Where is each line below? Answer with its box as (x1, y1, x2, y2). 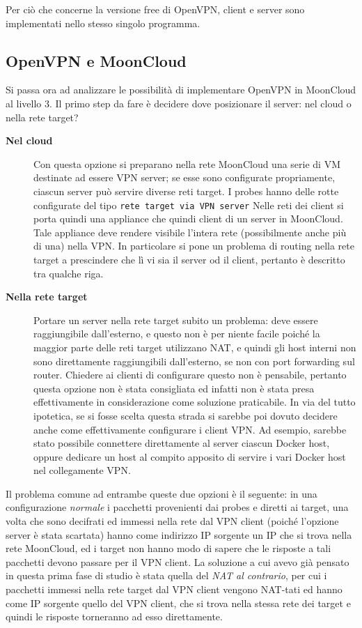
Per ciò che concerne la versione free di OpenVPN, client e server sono (6, 2, 305, 16)
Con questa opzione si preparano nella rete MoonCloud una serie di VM (33, 156, 341, 171)
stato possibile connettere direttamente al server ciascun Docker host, (33, 436, 330, 450)
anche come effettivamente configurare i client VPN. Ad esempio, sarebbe (33, 422, 347, 436)
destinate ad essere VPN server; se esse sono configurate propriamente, (33, 170, 336, 185)
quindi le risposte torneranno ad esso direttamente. (6, 609, 223, 624)
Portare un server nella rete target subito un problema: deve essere (33, 312, 318, 327)
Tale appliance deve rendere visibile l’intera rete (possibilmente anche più (33, 224, 347, 239)
